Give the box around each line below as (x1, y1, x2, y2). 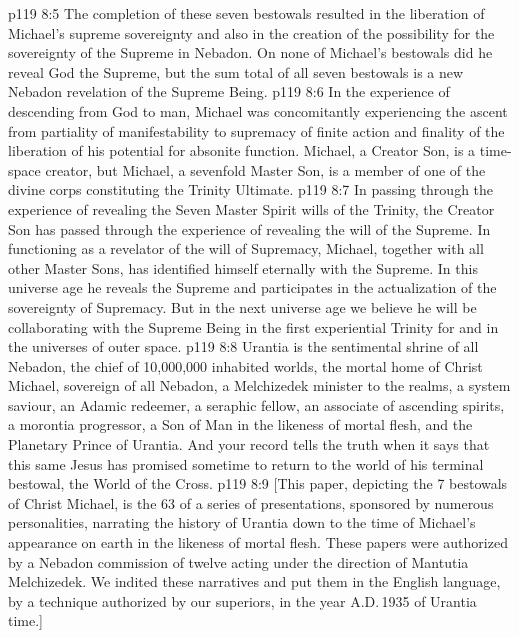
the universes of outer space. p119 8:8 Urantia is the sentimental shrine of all (8, 336, 479, 357)
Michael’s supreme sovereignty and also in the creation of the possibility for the (8, 22, 495, 43)
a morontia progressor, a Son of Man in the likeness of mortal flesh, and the (8, 414, 473, 435)
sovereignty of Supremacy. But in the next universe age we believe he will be (8, 296, 477, 317)
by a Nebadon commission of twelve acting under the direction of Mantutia (8, 551, 469, 572)
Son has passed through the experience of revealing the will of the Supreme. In (8, 218, 491, 239)
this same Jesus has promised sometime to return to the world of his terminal (8, 453, 484, 474)
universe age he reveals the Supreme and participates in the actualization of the (8, 277, 497, 298)
